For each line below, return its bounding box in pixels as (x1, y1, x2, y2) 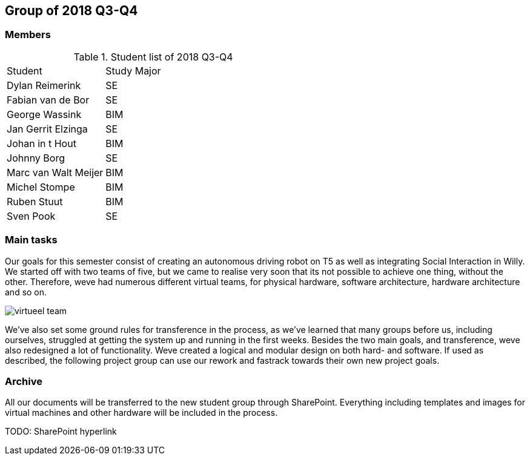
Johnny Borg (7, 151, 65, 164)
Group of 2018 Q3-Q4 (5, 3, 138, 18)
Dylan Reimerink (7, 79, 81, 91)
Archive (5, 375, 42, 387)
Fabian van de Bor (7, 93, 90, 106)
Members (5, 28, 51, 41)
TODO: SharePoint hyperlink (5, 426, 117, 437)
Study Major (105, 64, 161, 77)
